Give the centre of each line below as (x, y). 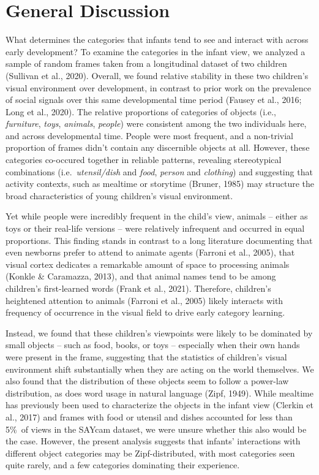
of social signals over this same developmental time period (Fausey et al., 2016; (154, 100)
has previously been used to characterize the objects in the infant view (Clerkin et (159, 405)
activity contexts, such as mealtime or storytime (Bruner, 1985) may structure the (160, 184)
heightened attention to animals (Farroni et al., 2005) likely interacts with (144, 300)
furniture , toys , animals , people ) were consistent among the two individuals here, (156, 123)
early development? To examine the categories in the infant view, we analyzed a (156, 51)
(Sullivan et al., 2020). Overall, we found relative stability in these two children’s (157, 75)
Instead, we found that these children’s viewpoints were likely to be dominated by (159, 332)
